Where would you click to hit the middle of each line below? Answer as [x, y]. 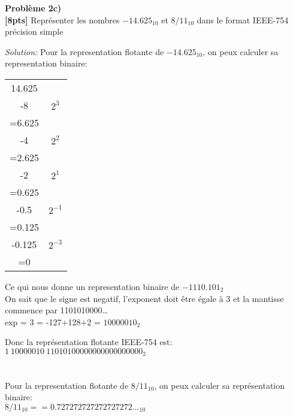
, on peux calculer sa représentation [220, 385]
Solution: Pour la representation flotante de [84, 51]
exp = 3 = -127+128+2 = [53, 321]
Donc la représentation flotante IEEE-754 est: [89, 342]
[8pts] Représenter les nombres [62, 19]
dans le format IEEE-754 [243, 19]
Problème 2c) [33, 8]
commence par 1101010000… [56, 310]
